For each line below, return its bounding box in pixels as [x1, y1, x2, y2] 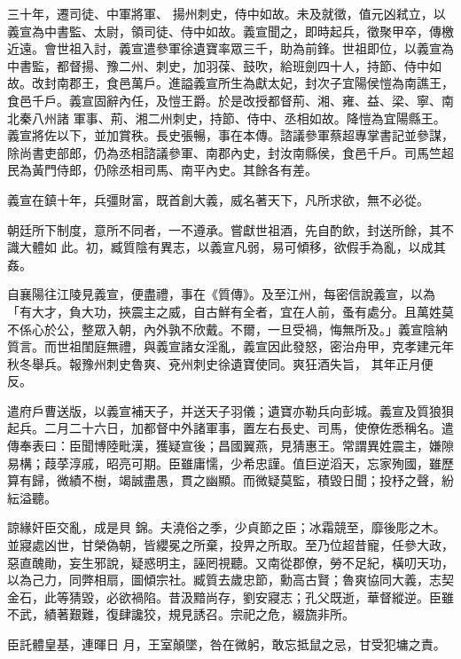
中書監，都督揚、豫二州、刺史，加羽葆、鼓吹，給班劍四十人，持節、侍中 [7, 56, 429, 75]
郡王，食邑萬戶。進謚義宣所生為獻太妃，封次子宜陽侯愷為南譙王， [68, 74, 454, 92]
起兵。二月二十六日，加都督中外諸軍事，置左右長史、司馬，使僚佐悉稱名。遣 [7, 419, 454, 437]
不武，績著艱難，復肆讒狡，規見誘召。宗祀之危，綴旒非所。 [7, 605, 355, 624]
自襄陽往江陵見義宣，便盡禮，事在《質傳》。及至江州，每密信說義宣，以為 [7, 285, 435, 303]
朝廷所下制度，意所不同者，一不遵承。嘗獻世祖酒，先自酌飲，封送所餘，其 [7, 220, 441, 239]
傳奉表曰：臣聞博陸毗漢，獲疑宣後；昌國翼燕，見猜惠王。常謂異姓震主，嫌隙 [7, 436, 454, 455]
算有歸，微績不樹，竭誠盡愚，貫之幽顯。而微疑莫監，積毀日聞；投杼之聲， [7, 471, 441, 490]
